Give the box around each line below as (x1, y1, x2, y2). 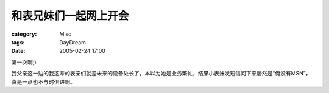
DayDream (59, 38, 87, 46)
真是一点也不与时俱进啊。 (11, 78, 76, 85)
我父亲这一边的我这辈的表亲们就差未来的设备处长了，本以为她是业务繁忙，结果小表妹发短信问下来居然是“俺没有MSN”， (11, 70, 311, 77)
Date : (11, 47, 26, 55)
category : (11, 30, 37, 38)
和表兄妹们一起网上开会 (11, 9, 129, 22)
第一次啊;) (11, 58, 37, 66)
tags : (11, 38, 25, 46)
